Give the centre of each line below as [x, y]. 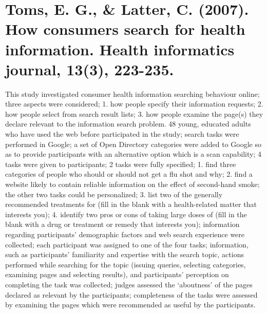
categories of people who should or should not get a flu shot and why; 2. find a [129, 174]
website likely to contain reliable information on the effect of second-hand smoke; [132, 184]
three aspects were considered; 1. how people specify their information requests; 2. [134, 104]
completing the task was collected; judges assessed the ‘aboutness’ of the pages [129, 284]
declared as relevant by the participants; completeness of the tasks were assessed [131, 294]
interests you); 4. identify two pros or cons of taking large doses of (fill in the [126, 214]
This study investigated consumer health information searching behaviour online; [132, 93]
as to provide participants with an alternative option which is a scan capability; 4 [133, 154]
